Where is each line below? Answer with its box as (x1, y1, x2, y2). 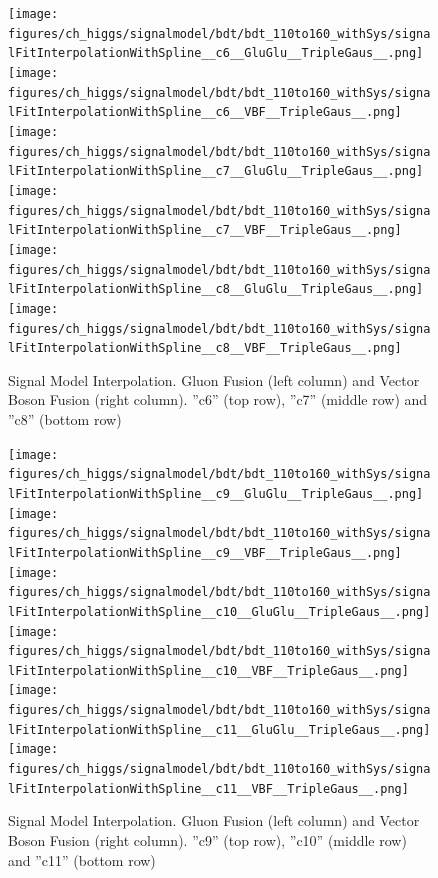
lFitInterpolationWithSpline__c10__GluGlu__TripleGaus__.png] (8, 604, 431, 619)
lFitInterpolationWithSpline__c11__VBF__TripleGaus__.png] (8, 781, 409, 796)
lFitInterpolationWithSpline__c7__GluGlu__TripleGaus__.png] (8, 164, 424, 179)
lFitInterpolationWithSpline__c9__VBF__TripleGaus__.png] (8, 545, 402, 560)
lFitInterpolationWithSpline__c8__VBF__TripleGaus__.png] (8, 341, 402, 356)
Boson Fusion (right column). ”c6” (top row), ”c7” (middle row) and (8, 389, 428, 410)
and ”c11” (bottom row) (8, 849, 156, 870)
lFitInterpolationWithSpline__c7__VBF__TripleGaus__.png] (8, 223, 402, 238)
